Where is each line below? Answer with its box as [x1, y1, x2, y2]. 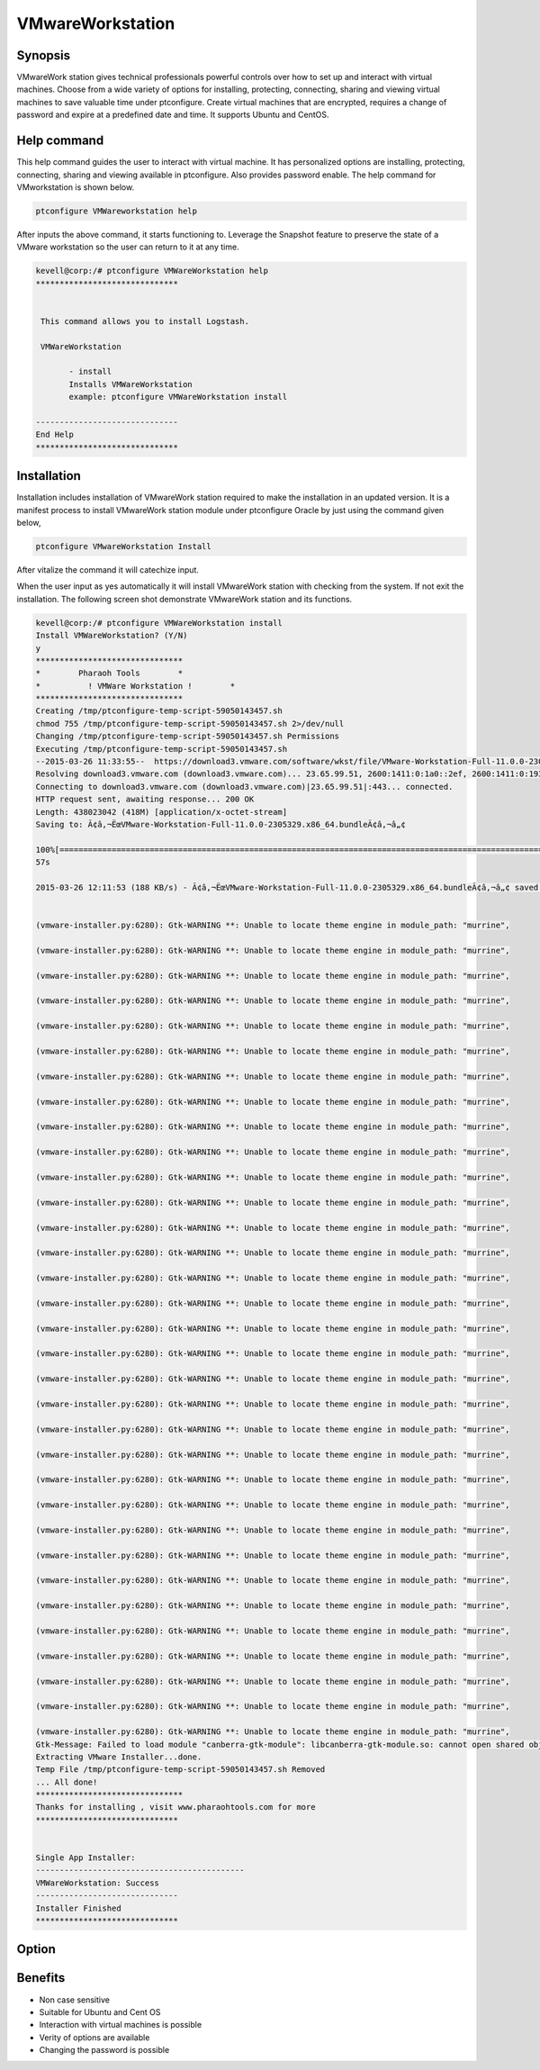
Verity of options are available [39, 2031, 150, 2043]
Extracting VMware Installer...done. [35, 1751, 202, 1762]
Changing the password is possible [39, 2045, 170, 2056]
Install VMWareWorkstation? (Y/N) [35, 630, 188, 641]
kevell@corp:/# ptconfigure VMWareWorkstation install [35, 618, 283, 628]
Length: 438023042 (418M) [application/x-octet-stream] [35, 807, 288, 817]
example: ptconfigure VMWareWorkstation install [68, 392, 288, 402]
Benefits [16, 1970, 66, 1985]
